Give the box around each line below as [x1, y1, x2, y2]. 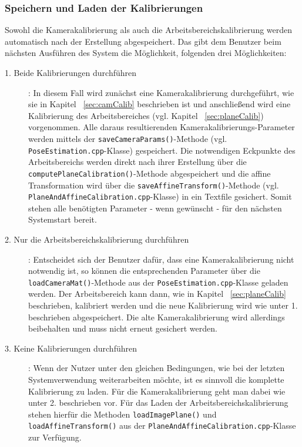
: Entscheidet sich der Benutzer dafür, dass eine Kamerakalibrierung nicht [28, 253, 294, 265]
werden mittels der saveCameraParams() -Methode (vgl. [28, 132, 227, 144]
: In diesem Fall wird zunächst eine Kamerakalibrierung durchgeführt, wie [28, 86, 294, 98]
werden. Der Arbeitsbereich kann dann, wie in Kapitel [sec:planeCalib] [28, 287, 286, 300]
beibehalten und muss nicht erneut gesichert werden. [28, 322, 217, 335]
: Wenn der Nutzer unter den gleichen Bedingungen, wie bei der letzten [28, 362, 285, 374]
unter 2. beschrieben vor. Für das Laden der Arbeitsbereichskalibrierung [28, 396, 288, 409]
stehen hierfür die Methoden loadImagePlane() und [28, 408, 217, 420]
